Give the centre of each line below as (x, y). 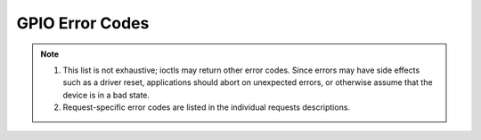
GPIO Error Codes (83, 23)
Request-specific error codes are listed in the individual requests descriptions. (207, 107)
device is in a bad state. (106, 95)
